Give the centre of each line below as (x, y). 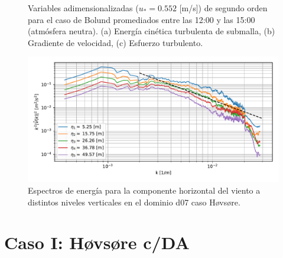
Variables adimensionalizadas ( (83, 8)
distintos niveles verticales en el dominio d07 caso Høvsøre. (134, 202)
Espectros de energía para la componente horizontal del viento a (144, 190)
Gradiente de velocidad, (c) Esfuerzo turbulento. (116, 42)
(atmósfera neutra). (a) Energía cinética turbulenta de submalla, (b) (152, 31)
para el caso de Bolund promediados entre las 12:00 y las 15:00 (141, 19)
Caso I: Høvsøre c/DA (97, 242)
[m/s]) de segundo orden (223, 8)
